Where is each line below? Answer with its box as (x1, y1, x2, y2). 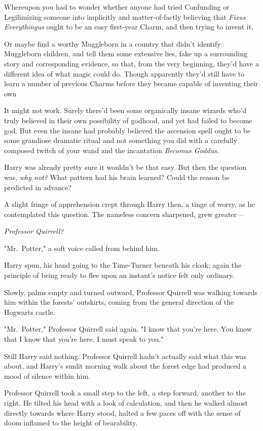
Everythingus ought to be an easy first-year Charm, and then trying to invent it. (4, 21, 254, 32)
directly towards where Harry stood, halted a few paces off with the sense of (4, 407, 241, 418)
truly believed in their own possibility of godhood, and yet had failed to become (4, 115, 252, 125)
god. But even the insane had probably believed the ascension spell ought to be (4, 125, 251, 135)
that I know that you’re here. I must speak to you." (4, 334, 164, 344)
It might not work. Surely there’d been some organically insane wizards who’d (4, 105, 247, 116)
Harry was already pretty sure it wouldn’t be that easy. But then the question (4, 162, 247, 172)
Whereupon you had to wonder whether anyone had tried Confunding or (4, 2, 230, 12)
